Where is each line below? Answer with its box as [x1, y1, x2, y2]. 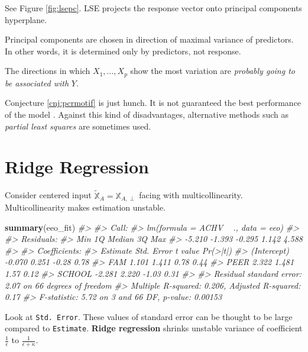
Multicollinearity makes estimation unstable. [5, 201, 166, 213]
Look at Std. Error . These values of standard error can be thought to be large [5, 310, 293, 322]
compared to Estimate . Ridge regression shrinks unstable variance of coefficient [5, 322, 303, 334]
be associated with [5, 76, 69, 89]
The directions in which [5, 64, 90, 77]
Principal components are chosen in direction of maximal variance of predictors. [5, 33, 294, 46]
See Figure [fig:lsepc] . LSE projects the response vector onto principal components [5, 2, 302, 14]
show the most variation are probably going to [130, 64, 295, 77]
